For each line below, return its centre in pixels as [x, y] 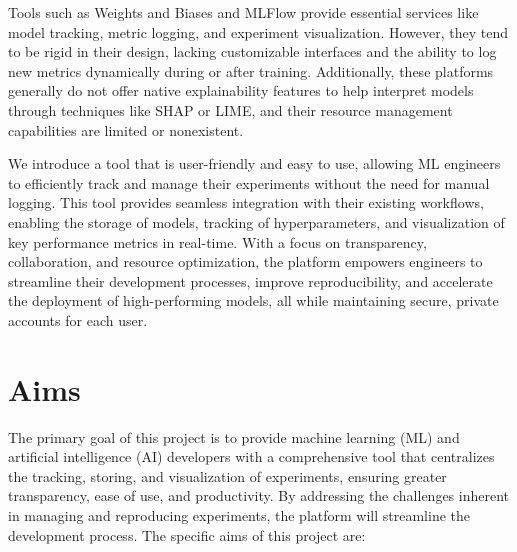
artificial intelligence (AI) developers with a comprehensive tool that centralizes [251, 456]
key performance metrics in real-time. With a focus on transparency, [217, 241]
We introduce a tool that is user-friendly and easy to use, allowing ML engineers [254, 163]
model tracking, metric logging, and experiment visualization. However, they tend [258, 31]
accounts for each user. [78, 319]
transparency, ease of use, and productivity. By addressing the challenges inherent [258, 495]
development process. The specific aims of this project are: [187, 534]
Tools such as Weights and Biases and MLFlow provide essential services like [243, 12]
